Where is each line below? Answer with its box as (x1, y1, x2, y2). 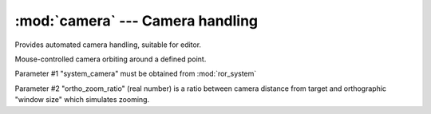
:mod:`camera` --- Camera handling (14, 12, 259, 29)
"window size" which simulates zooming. (14, 95, 150, 104)
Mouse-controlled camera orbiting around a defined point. (14, 54, 207, 64)
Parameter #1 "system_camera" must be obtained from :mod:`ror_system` (14, 69, 257, 79)
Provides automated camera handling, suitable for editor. (14, 40, 202, 49)
